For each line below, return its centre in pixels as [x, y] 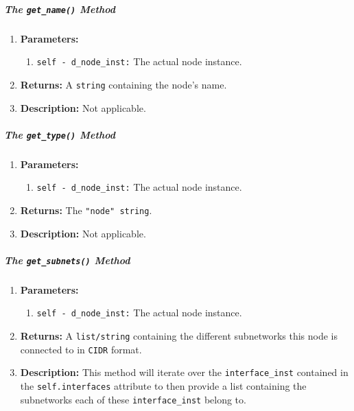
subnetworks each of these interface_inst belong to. [133, 399]
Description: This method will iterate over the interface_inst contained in [184, 372]
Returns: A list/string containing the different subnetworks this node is [179, 336]
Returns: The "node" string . [86, 210]
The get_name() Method [60, 9]
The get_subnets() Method [67, 260]
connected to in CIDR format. [81, 349]
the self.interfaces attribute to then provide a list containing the [163, 386]
